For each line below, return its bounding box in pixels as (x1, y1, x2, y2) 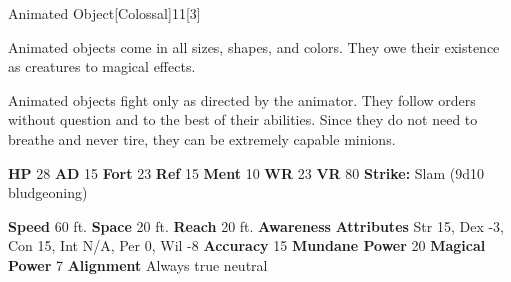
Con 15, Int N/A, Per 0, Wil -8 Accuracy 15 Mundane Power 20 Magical (8, 235, 486, 256)
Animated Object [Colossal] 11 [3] (8, 3, 201, 23)
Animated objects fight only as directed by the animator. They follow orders (8, 89, 476, 110)
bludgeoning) (8, 182, 88, 203)
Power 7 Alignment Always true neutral (8, 254, 268, 275)
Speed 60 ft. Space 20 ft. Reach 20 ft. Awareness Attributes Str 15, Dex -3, (8, 215, 504, 236)
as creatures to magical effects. (8, 56, 196, 77)
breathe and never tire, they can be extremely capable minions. (8, 128, 396, 149)
